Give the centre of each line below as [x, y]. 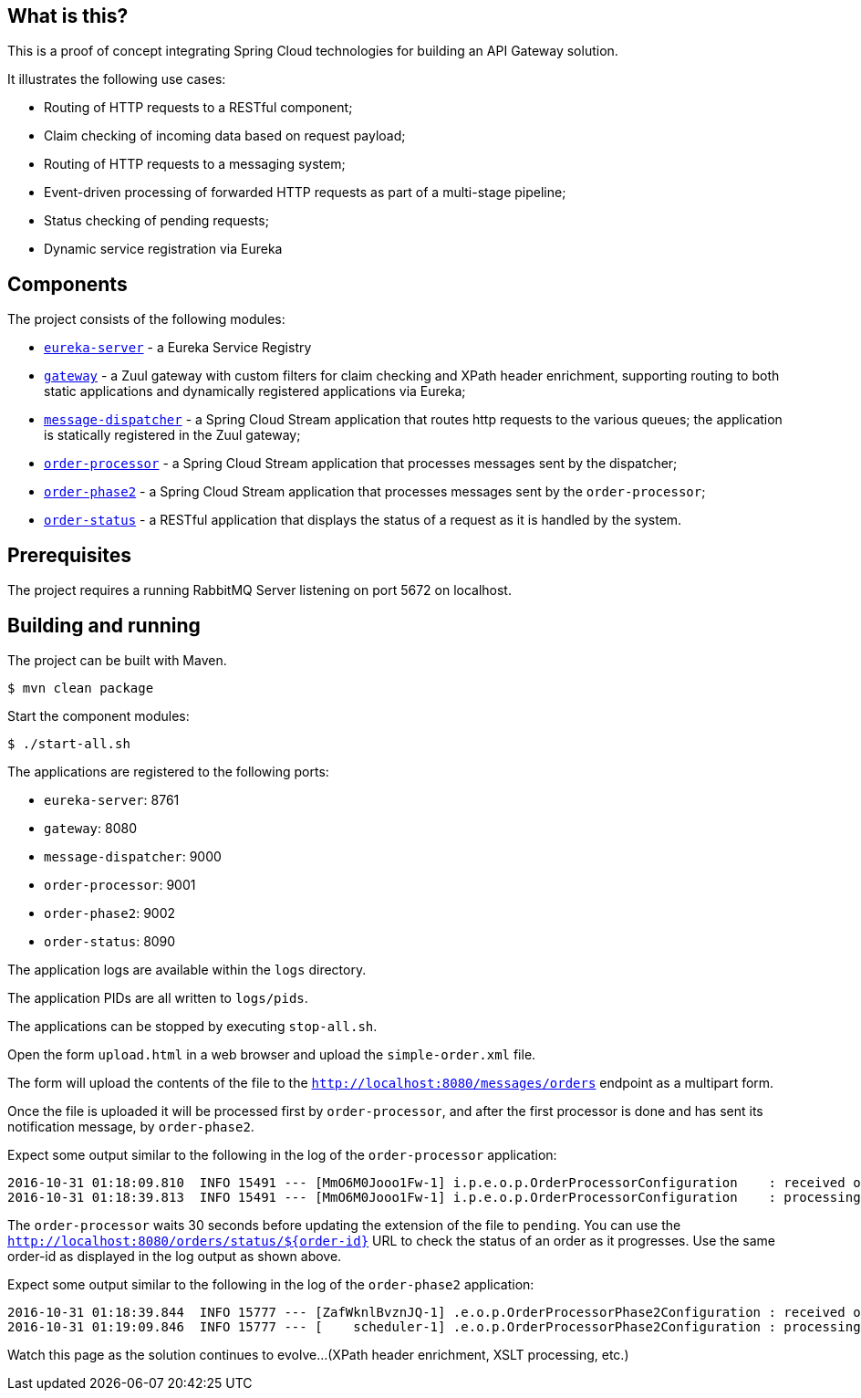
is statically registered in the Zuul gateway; [172, 435]
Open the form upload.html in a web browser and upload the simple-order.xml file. [272, 1054]
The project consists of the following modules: [146, 319]
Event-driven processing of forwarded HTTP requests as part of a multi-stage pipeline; [305, 193]
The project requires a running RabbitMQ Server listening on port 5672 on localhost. [259, 590]
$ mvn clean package [81, 688]
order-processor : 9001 [120, 884]
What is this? [68, 16]
